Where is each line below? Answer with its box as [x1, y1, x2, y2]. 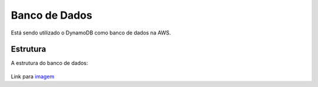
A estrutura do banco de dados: [11, 60, 88, 67]
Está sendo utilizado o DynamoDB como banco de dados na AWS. [11, 29, 171, 36]
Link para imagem [11, 73, 55, 80]
